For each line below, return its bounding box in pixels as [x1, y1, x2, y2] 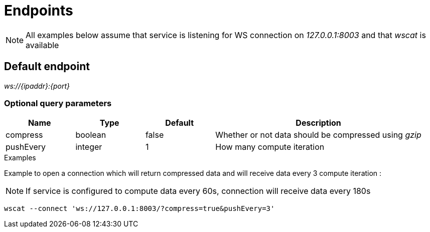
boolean [75, 130, 106, 140]
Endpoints [4, 2, 73, 19]
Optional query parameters [4, 98, 112, 108]
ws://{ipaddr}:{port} [4, 81, 70, 90]
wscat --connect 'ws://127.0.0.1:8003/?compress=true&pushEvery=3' [4, 204, 275, 213]
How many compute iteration [215, 142, 325, 152]
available [26, 40, 59, 50]
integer [75, 142, 102, 152]
